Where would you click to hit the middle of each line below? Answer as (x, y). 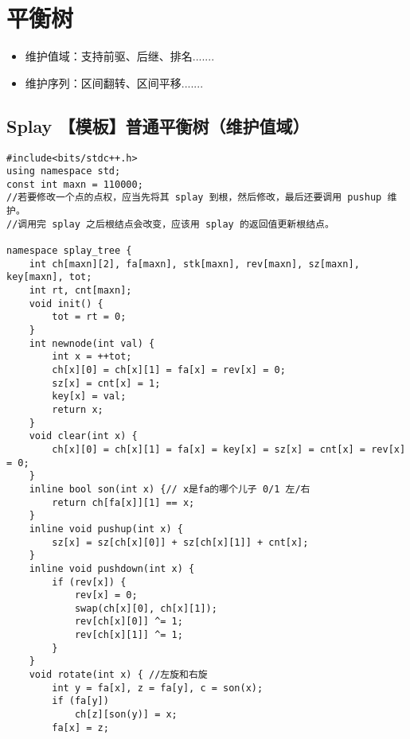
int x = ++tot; (92, 357)
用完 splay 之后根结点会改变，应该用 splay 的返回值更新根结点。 (181, 224)
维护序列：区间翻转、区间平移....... (114, 82)
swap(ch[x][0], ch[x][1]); (146, 608)
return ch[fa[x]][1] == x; (123, 502)
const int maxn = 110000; (75, 184)
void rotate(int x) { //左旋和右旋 (118, 675)
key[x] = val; (89, 397)
